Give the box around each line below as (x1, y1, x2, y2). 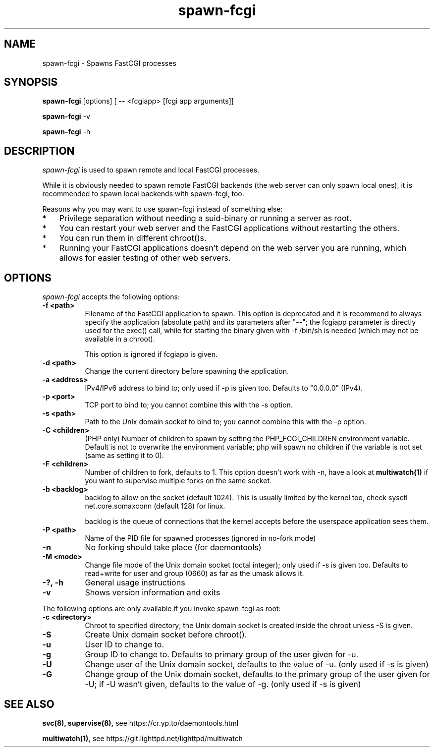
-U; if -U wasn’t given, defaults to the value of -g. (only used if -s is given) (85, 679, 361, 690)
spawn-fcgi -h (42, 127, 91, 136)
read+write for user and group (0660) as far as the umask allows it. (85, 569, 304, 578)
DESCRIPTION (4, 144, 75, 157)
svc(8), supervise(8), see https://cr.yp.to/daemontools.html (42, 718, 239, 727)
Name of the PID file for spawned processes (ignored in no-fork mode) (85, 534, 316, 543)
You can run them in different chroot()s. (59, 233, 207, 243)
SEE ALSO (4, 697, 54, 710)
